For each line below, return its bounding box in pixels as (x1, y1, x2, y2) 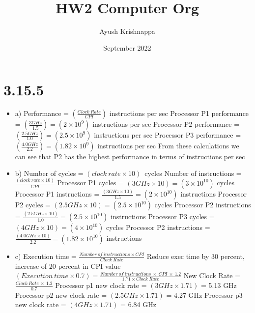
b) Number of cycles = (15, 168, 84, 178)
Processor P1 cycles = (57, 177, 124, 188)
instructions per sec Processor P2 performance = (92, 119, 240, 129)
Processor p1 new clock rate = (55, 280, 147, 290)
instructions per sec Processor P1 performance (109, 108, 249, 118)
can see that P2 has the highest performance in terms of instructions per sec (15, 151, 245, 162)
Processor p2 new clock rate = (15, 289, 107, 300)
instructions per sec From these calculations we (97, 141, 239, 151)
